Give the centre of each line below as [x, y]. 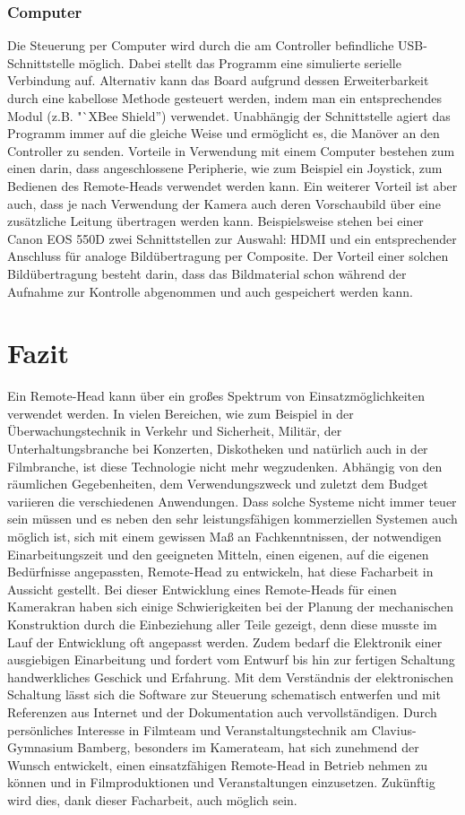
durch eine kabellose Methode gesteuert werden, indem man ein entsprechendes [224, 98]
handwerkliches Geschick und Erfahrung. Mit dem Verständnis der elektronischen [230, 676]
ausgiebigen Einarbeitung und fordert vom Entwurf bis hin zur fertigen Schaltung [231, 659]
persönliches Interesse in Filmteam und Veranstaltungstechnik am [188, 729]
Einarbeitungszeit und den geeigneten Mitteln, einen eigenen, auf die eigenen [218, 554]
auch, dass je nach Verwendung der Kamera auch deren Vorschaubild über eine [224, 203]
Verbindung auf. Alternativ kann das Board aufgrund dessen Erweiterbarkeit [218, 80]
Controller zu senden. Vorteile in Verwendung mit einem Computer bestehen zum [231, 150]
